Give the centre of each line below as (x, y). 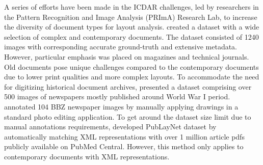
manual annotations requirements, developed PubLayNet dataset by (110, 127)
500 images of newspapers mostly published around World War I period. (117, 97)
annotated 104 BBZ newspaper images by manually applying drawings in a (121, 106)
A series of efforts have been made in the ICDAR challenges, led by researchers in (131, 7)
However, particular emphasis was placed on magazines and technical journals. (127, 56)
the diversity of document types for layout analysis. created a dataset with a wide (132, 27)
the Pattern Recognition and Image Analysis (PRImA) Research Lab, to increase (131, 17)
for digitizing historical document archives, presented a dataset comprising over (128, 86)
